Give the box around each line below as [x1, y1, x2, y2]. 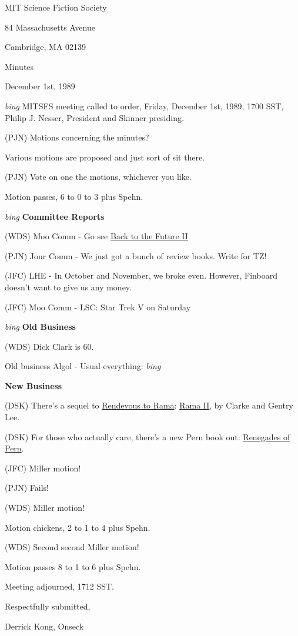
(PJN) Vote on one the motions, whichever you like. [5, 170, 192, 183]
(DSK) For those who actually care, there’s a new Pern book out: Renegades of [5, 430, 290, 443]
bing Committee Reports [5, 210, 105, 222]
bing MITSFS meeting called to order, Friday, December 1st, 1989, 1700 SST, [5, 99, 284, 112]
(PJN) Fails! [5, 481, 49, 494]
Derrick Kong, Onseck [5, 620, 84, 632]
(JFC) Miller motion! [5, 461, 81, 474]
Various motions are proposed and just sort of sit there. [5, 150, 205, 163]
